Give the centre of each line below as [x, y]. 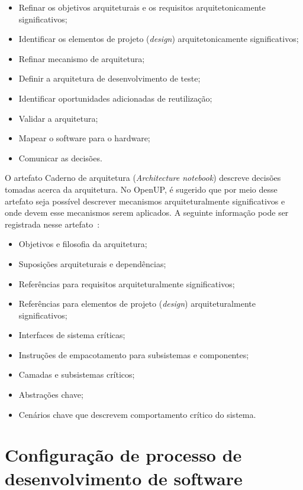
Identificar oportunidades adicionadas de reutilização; [115, 98]
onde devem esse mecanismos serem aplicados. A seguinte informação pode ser [147, 212]
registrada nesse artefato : [52, 224]
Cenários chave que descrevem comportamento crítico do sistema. [137, 414]
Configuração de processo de [123, 455]
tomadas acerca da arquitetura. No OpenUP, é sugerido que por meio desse [141, 189]
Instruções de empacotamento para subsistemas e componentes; [134, 354]
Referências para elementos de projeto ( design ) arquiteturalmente [137, 304]
